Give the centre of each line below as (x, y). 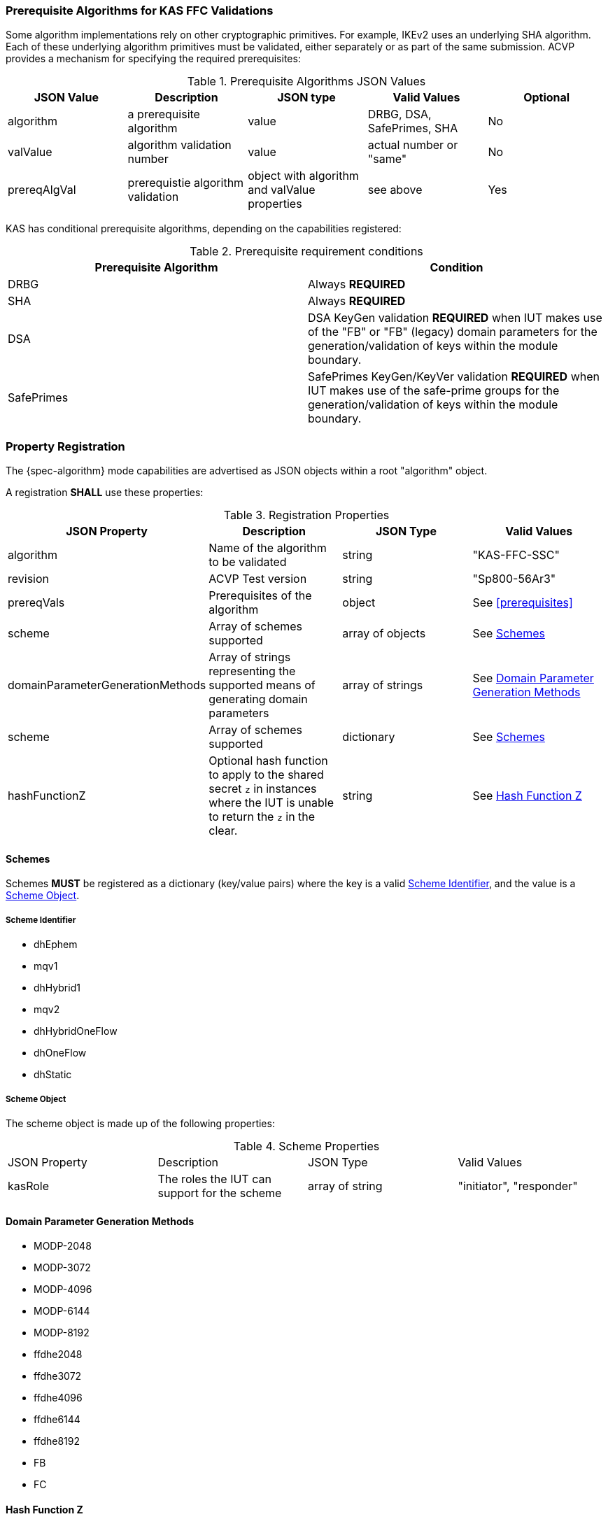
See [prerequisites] (523, 603)
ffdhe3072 (58, 1376)
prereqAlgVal (42, 190)
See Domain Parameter (533, 678)
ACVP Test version (258, 579)
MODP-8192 (62, 1333)
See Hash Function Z (527, 796)
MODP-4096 (63, 1290)
